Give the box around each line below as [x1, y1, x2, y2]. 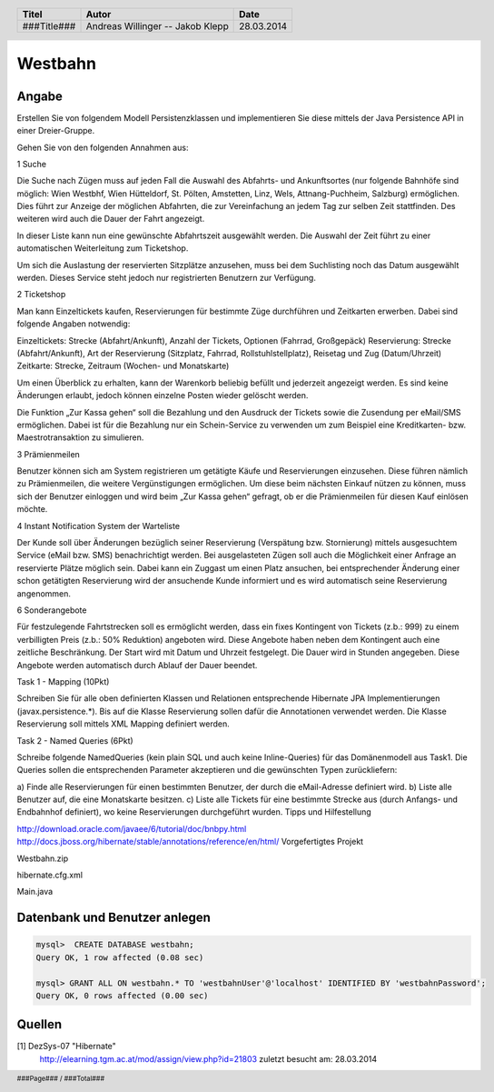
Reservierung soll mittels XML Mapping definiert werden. [16, 718, 231, 729]
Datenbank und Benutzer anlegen [16, 910, 211, 926]
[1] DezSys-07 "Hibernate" [16, 1041, 117, 1052]
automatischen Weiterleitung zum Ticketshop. [16, 243, 189, 254]
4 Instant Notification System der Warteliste [16, 520, 181, 531]
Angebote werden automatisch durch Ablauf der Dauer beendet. [16, 659, 258, 670]
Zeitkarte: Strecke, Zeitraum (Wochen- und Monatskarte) [16, 360, 230, 372]
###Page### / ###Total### [16, 1074, 105, 1084]
